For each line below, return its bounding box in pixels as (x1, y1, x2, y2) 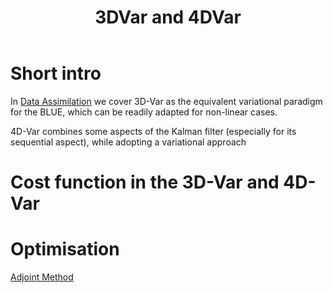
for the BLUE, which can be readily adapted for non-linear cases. (10, 106, 278, 118)
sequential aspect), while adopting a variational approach (10, 136, 247, 148)
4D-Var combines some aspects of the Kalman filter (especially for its (10, 125, 297, 137)
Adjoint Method (10, 271, 74, 283)
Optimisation (10, 238, 120, 261)
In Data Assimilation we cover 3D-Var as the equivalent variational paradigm (10, 95, 323, 107)
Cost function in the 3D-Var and (10, 171, 280, 194)
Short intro (10, 62, 102, 85)
